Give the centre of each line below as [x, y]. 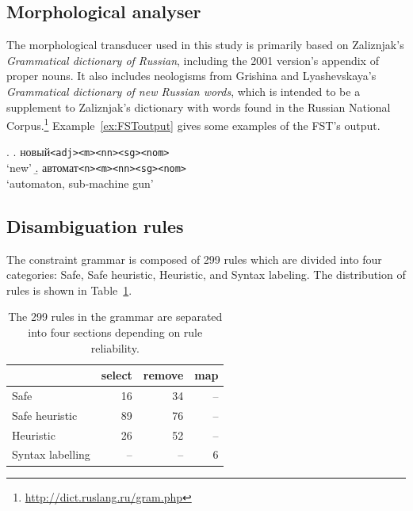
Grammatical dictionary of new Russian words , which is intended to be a [184, 91]
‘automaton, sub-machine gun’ [80, 183]
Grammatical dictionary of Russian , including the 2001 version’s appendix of [193, 60]
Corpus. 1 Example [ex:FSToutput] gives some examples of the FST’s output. [193, 124]
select [117, 375]
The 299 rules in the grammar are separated [115, 317]
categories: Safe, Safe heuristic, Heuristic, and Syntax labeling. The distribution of [206, 275]
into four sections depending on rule [115, 332]
